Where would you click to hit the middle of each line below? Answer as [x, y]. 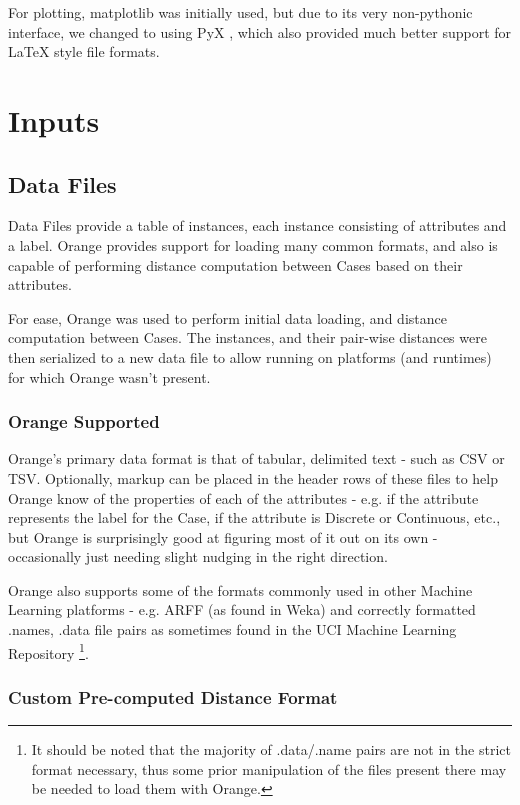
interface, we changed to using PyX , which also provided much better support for [260, 31]
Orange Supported [84, 421]
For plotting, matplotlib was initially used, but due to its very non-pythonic [240, 12]
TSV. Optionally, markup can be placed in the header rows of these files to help [253, 477]
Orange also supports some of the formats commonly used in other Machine [240, 589]
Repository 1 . [48, 651]
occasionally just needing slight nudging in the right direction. [198, 556]
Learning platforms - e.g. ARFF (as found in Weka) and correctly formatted [242, 609]
